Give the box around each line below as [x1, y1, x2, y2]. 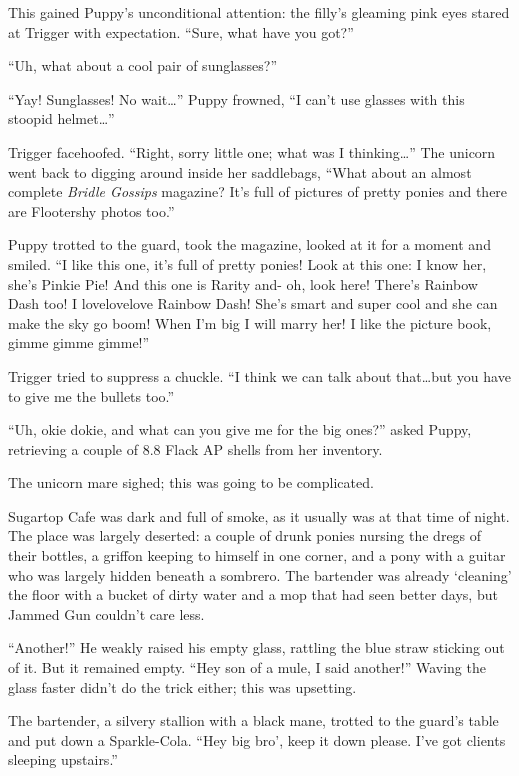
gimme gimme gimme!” [8, 332, 150, 353]
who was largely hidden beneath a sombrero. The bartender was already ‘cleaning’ [8, 564, 512, 585]
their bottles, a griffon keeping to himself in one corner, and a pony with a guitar [8, 545, 506, 566]
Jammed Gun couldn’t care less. [8, 603, 205, 624]
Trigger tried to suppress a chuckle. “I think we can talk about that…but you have [8, 365, 511, 386]
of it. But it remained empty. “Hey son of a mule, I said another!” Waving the [8, 657, 486, 678]
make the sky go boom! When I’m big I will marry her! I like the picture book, [8, 312, 492, 333]
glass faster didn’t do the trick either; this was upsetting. [8, 676, 357, 697]
